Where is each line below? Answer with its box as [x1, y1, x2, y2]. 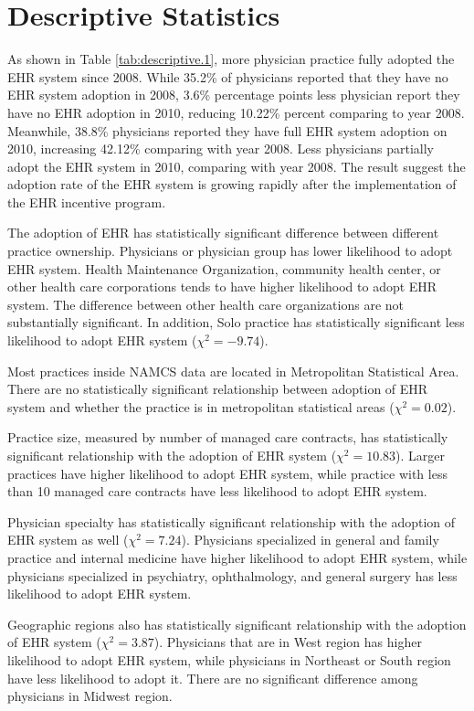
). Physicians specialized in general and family [181, 530, 439, 549]
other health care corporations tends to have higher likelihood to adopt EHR [7, 277, 437, 296]
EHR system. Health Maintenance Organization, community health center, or [7, 259, 441, 278]
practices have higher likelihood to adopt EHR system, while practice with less [7, 463, 448, 483]
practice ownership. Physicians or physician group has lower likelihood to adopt [7, 241, 453, 260]
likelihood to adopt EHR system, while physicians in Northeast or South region [7, 650, 451, 669]
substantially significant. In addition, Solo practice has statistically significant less [7, 313, 465, 332]
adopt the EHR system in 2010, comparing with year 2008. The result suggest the [7, 156, 466, 175]
